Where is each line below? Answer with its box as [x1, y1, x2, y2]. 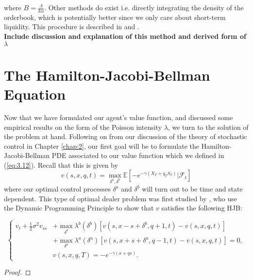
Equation [4, 84, 66, 104]
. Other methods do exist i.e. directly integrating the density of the [44, 2, 244, 12]
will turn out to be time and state [142, 184, 243, 194]
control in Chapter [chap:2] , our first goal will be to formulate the [4, 140, 200, 151]
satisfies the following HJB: [161, 203, 242, 213]
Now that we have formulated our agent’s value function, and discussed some [4, 112, 233, 122]
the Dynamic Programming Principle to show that [4, 203, 154, 213]
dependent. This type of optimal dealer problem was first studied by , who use [4, 193, 237, 203]
